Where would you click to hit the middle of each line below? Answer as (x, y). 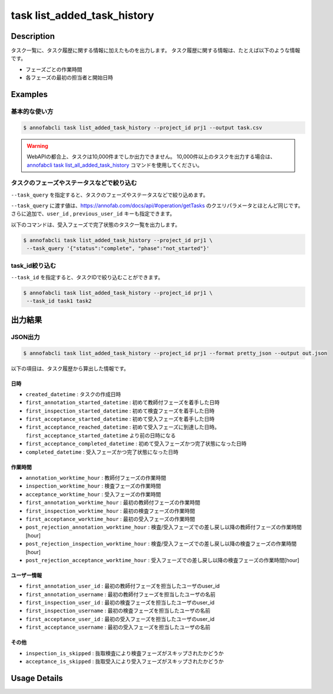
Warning (37, 146)
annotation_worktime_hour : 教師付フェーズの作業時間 (96, 478)
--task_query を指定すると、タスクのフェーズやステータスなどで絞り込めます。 (110, 195)
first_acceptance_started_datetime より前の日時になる (101, 435)
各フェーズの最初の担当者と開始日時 (69, 78)
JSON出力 (26, 337)
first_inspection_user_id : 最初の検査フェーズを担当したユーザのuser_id (120, 603)
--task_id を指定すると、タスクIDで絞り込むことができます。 (87, 277)
